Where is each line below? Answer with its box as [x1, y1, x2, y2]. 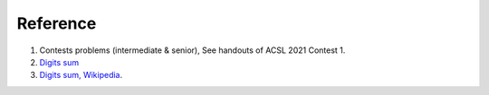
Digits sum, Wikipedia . [39, 70, 123, 81]
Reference [16, 13, 97, 33]
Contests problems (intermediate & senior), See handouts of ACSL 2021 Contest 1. [39, 45, 346, 56]
